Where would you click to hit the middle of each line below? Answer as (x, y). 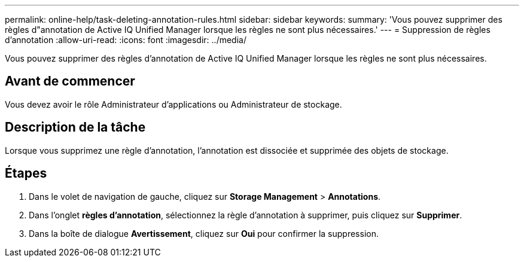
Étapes (26, 173)
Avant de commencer (70, 81)
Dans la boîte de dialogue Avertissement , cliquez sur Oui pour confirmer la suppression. (204, 233)
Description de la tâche (75, 127)
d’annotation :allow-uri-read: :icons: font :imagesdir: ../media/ (126, 40)
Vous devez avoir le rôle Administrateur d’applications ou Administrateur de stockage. (173, 104)
